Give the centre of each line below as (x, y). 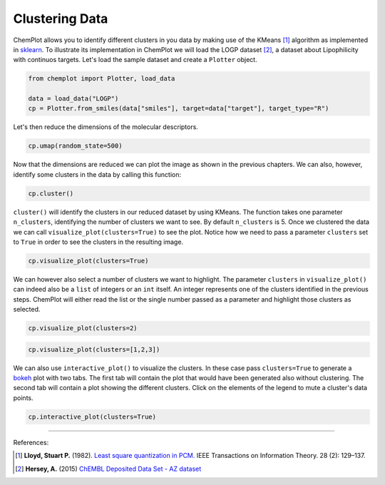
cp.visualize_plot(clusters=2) (83, 328)
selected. (27, 310)
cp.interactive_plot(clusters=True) (92, 417)
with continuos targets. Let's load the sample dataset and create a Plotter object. (135, 60)
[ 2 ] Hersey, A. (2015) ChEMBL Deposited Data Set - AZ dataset (108, 469)
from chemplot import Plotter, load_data (102, 79)
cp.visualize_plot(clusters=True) (88, 261)
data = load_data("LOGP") (73, 99)
